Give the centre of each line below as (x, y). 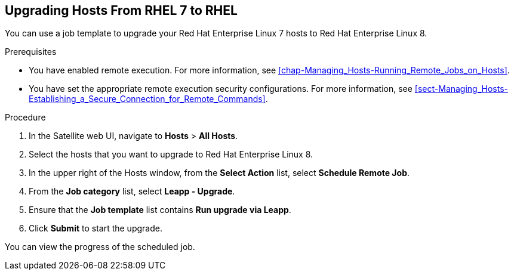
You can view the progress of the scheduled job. (100, 247)
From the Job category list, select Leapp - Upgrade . (132, 191)
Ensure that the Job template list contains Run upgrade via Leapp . (160, 210)
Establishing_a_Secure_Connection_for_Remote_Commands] (147, 99)
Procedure (25, 118)
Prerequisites (31, 52)
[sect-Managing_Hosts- (461, 89)
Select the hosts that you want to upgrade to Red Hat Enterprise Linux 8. (171, 155)
